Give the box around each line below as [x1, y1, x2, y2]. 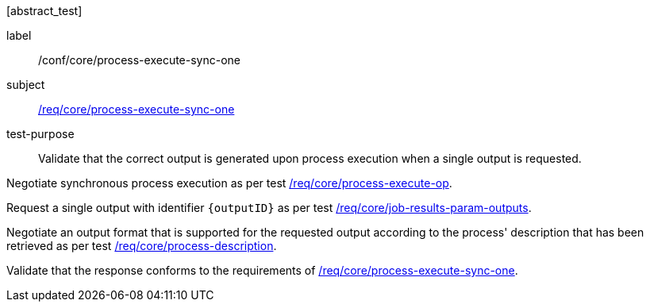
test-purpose [6, 127, 75, 141]
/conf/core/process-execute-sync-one [38, 53, 241, 67]
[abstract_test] [6, 4, 83, 17]
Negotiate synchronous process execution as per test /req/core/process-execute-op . [6, 176, 452, 190]
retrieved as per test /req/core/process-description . [6, 239, 277, 252]
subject [6, 78, 45, 91]
